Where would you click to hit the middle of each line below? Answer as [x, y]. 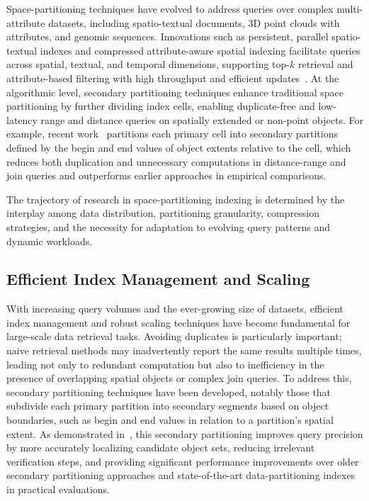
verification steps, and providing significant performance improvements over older [183, 461]
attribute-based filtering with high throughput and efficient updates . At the [173, 78]
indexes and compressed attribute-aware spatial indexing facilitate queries [200, 50]
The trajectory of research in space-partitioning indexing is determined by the [176, 199]
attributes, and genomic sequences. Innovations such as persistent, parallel [168, 36]
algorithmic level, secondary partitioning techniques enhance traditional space [175, 92]
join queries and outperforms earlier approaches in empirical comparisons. [166, 175]
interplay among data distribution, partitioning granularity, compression [163, 213]
